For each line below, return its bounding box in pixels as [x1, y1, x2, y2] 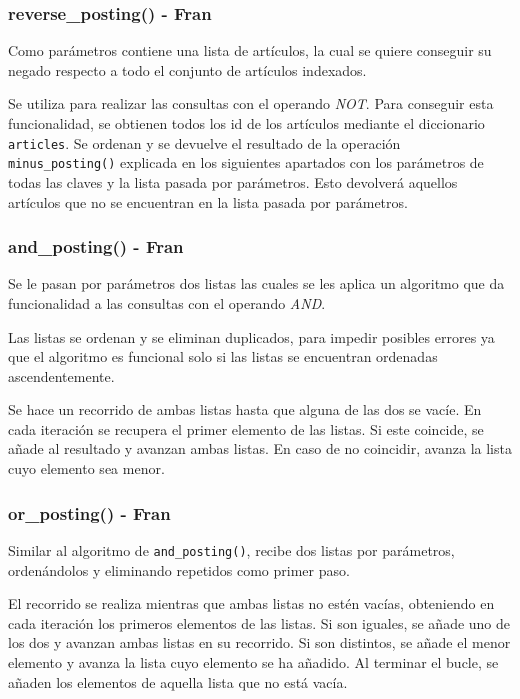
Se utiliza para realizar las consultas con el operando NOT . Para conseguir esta [8, 93, 494, 114]
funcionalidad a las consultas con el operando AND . [8, 292, 326, 313]
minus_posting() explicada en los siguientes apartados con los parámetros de [8, 152, 484, 173]
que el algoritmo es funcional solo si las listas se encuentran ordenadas [8, 346, 438, 367]
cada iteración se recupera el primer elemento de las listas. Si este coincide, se [8, 418, 484, 439]
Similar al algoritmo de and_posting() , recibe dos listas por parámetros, [8, 539, 455, 560]
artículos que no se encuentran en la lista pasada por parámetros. [8, 191, 408, 212]
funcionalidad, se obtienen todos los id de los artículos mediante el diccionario [8, 113, 485, 133]
